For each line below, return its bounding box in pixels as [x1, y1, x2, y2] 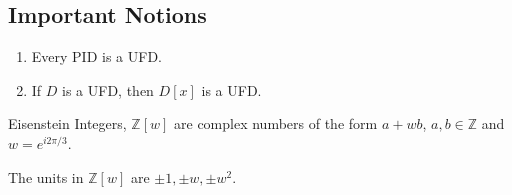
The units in [8, 166, 84, 187]
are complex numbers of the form [174, 113, 378, 134]
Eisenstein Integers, [8, 113, 127, 134]
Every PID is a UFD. [31, 46, 162, 67]
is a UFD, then [62, 79, 154, 100]
